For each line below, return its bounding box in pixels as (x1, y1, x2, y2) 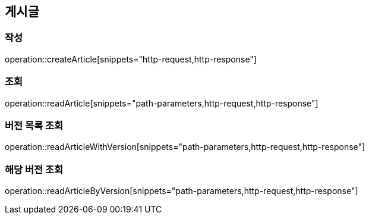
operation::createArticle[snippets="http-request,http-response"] (5, 54, 257, 64)
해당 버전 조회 (5, 163, 64, 176)
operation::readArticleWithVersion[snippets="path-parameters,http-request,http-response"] (5, 142, 365, 152)
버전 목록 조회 (5, 119, 64, 132)
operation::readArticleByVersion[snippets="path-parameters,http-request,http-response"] (5, 186, 358, 196)
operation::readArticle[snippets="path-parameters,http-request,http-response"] (5, 98, 318, 108)
